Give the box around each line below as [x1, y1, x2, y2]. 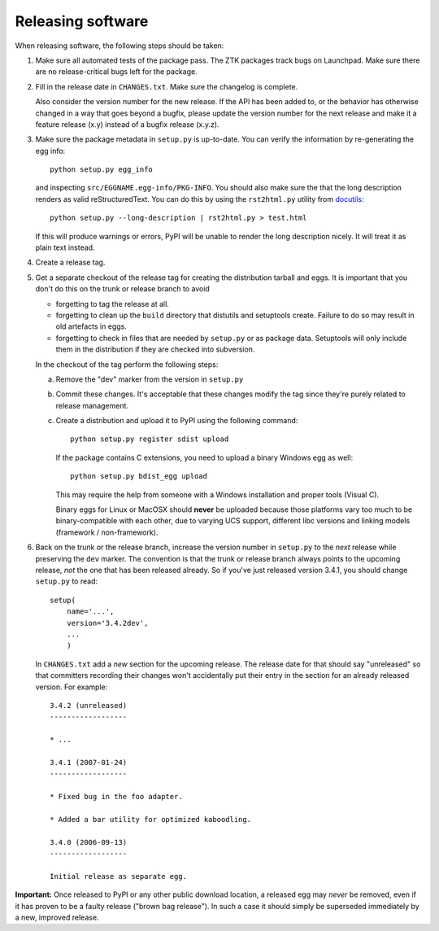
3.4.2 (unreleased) [50, 701, 128, 710]
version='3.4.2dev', [66, 618, 149, 627]
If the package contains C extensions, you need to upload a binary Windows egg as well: [55, 452, 354, 462]
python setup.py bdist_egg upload [70, 472, 207, 481]
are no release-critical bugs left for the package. [35, 67, 198, 76]
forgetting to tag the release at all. [55, 299, 170, 308]
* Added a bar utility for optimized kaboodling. [50, 815, 252, 824]
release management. [55, 400, 129, 410]
